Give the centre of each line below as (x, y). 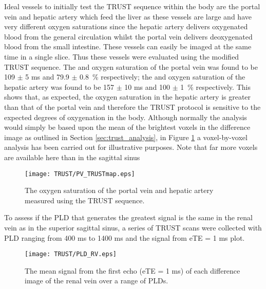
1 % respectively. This (215, 86)
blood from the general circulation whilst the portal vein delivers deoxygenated (128, 36)
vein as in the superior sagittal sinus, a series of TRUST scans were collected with (133, 227)
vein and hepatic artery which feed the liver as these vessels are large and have (128, 16)
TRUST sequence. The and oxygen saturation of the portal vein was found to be (131, 66)
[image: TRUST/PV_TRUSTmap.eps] (80, 174)
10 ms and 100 (147, 86)
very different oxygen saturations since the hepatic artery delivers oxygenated (126, 26)
